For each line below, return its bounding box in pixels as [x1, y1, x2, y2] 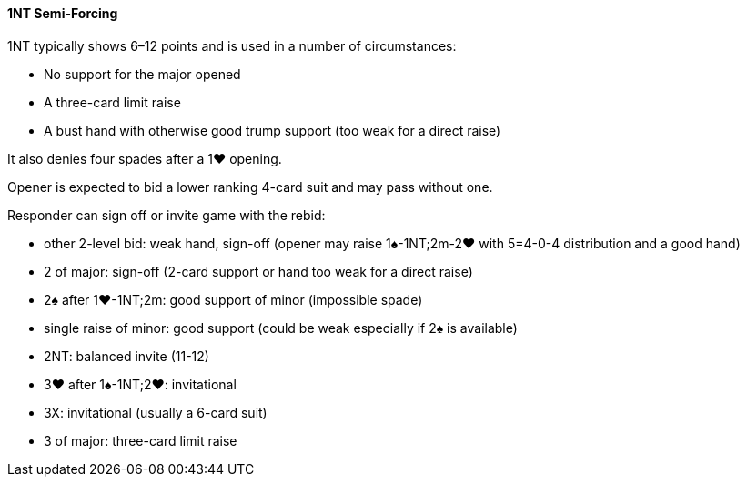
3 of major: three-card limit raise [44, 432, 237, 449]
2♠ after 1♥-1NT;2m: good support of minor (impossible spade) [44, 291, 423, 308]
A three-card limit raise [44, 94, 181, 110]
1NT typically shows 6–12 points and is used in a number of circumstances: [7, 37, 457, 54]
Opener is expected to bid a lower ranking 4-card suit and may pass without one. [7, 178, 493, 195]
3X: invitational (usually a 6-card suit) [44, 404, 268, 420]
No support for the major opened [44, 66, 241, 82]
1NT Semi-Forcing [7, 5, 118, 21]
